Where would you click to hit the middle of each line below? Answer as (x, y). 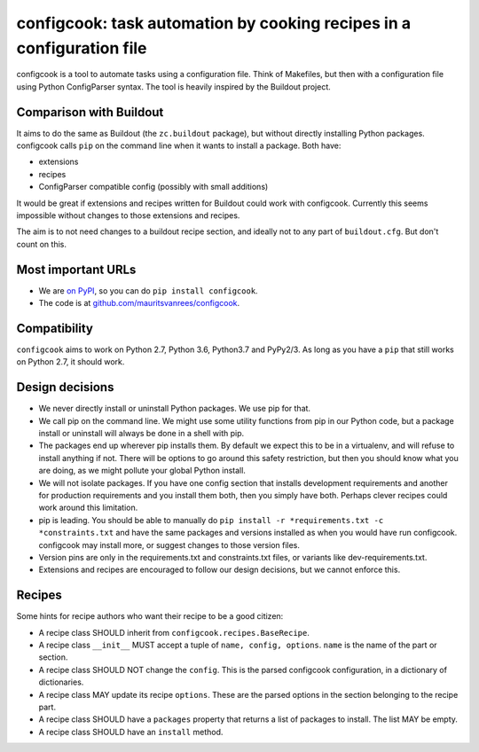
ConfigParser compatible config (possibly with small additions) (153, 187)
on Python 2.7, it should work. (71, 362)
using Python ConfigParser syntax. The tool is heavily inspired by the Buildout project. (174, 86)
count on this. (41, 244)
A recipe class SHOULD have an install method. (131, 732)
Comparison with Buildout (90, 112)
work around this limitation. (88, 508)
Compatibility (55, 328)
